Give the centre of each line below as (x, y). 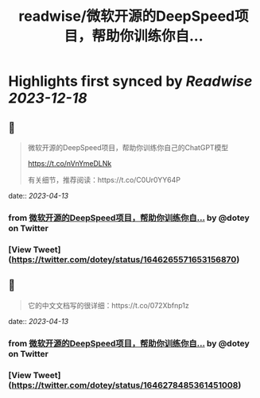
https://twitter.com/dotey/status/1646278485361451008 (125, 384)
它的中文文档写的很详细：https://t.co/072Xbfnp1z (108, 305)
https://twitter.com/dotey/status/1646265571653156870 (124, 259)
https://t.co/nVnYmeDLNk (70, 163)
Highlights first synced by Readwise (130, 81)
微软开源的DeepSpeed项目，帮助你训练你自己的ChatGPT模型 (128, 147)
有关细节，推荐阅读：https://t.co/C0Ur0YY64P (104, 180)
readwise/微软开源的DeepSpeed (127, 16)
